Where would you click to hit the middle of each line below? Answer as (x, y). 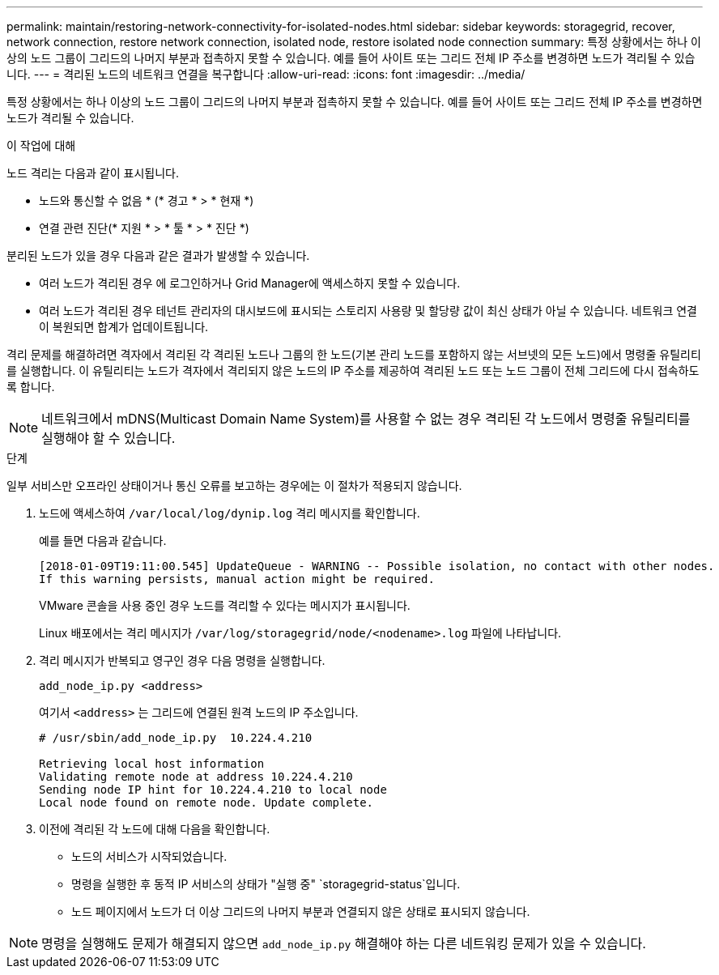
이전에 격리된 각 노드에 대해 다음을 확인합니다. (155, 829)
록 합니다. (31, 387)
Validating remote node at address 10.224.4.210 (196, 777)
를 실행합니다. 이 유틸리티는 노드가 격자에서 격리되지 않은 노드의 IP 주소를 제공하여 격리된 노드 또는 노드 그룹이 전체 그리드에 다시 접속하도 (353, 370)
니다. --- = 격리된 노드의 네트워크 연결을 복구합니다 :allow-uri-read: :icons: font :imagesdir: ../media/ (266, 74)
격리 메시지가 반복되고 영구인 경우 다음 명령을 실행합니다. (182, 660)
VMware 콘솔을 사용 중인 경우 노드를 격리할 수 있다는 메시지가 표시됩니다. (225, 605)
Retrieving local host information (152, 764)
